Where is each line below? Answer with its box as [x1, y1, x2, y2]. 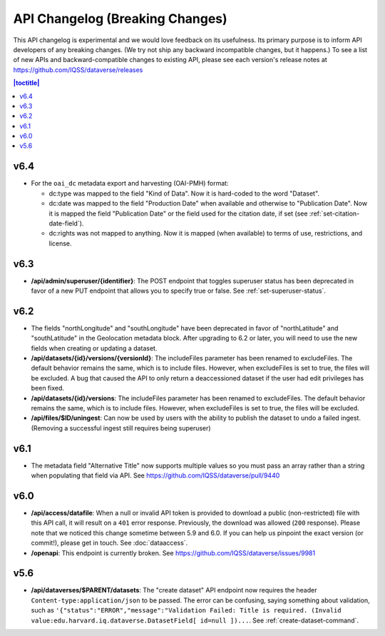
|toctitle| [13, 79, 40, 87]
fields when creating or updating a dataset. [31, 343, 158, 353]
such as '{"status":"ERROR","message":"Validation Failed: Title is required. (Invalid [31, 606, 342, 615]
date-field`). [48, 218, 84, 228]
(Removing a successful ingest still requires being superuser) [31, 423, 211, 432]
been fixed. [31, 384, 64, 393]
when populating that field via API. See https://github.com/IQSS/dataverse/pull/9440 [31, 471, 280, 480]
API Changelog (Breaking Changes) [13, 11, 227, 26]
